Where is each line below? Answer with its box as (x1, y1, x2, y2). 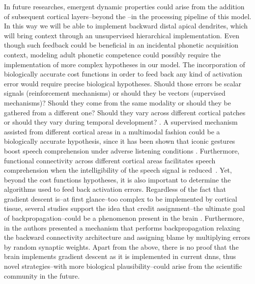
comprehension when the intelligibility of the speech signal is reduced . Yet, (4, 165, 232, 175)
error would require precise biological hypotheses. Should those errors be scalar (4, 78, 242, 88)
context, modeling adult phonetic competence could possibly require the (4, 49, 221, 59)
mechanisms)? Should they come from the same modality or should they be (4, 97, 231, 107)
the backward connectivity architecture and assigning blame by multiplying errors (4, 232, 250, 242)
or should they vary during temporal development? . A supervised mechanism (4, 117, 238, 127)
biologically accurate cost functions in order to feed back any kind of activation (4, 69, 242, 79)
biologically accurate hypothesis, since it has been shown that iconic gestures (4, 136, 235, 146)
